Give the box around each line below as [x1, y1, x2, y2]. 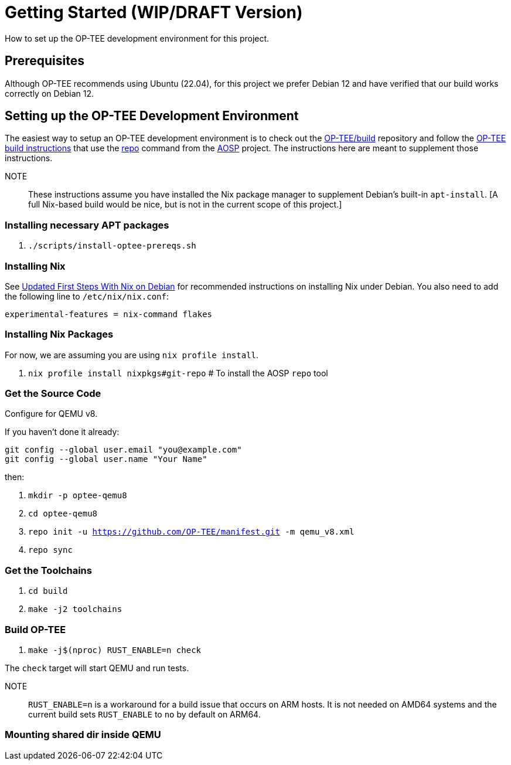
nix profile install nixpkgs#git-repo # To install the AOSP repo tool [28, 368, 328, 378]
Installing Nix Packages [5, 328, 114, 341]
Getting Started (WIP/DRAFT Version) [5, 2, 303, 22]
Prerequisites [5, 53, 84, 69]
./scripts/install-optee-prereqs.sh [28, 241, 196, 251]
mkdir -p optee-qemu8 [28, 491, 127, 501]
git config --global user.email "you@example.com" [5, 445, 242, 455]
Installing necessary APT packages [5, 219, 169, 231]
